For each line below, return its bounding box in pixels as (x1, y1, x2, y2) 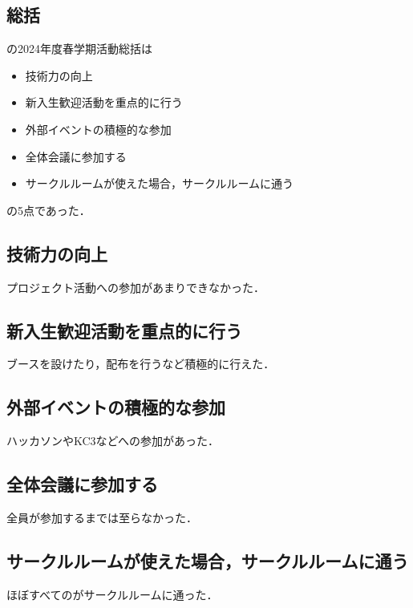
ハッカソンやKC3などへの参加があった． (6, 432, 219, 449)
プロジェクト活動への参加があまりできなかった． (6, 278, 265, 295)
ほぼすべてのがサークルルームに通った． (6, 586, 218, 602)
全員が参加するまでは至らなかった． (6, 509, 197, 525)
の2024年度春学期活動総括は (6, 40, 152, 57)
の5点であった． (6, 201, 91, 218)
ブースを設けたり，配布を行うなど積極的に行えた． (6, 355, 275, 372)
